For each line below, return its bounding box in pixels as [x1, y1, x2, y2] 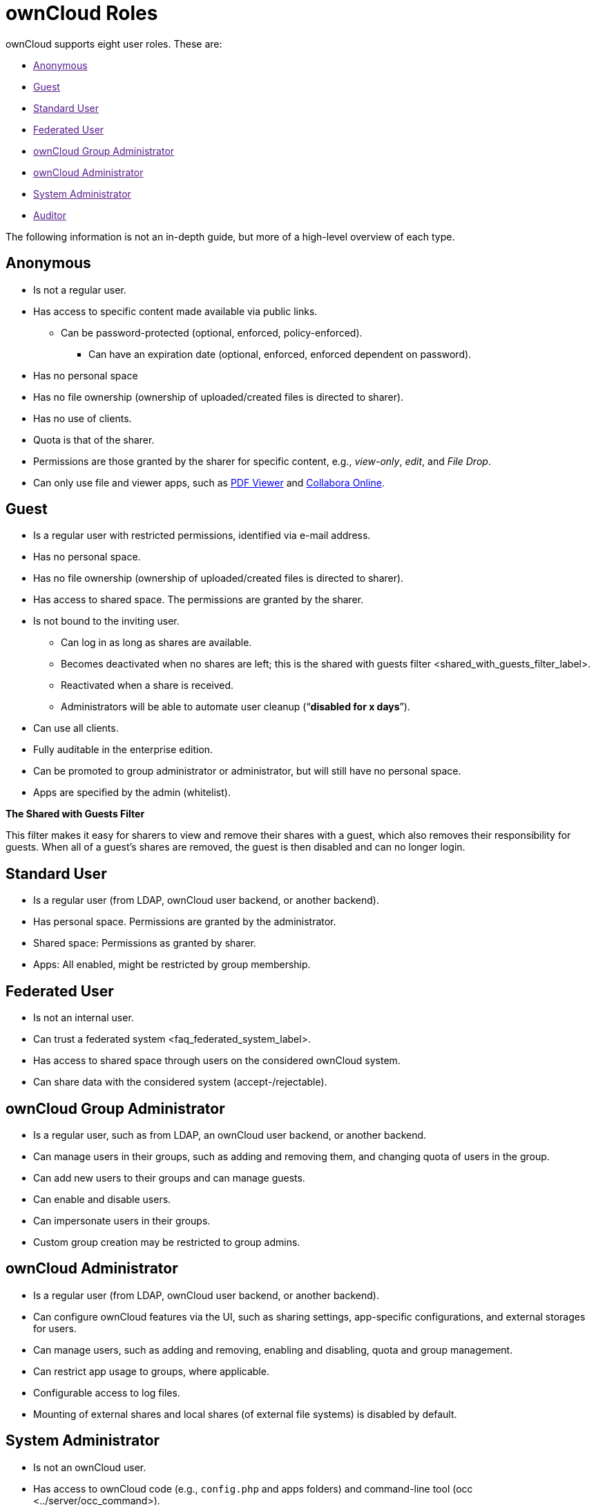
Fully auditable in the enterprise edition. [33, 744, 213, 756]
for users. [33, 1322, 77, 1334]
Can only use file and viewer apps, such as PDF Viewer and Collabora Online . [33, 476, 385, 489]
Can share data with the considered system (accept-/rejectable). [33, 1076, 327, 1088]
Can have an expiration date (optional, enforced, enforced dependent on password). [88, 348, 472, 360]
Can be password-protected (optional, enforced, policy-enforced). [61, 326, 363, 339]
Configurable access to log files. [33, 1386, 180, 1399]
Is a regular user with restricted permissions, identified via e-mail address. [33, 529, 371, 542]
